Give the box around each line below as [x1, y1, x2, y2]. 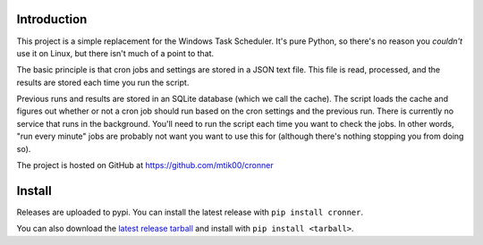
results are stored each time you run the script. [16, 77, 190, 88]
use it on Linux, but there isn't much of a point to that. [16, 47, 215, 58]
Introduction [16, 12, 88, 27]
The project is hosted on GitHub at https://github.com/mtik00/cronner [16, 160, 274, 171]
